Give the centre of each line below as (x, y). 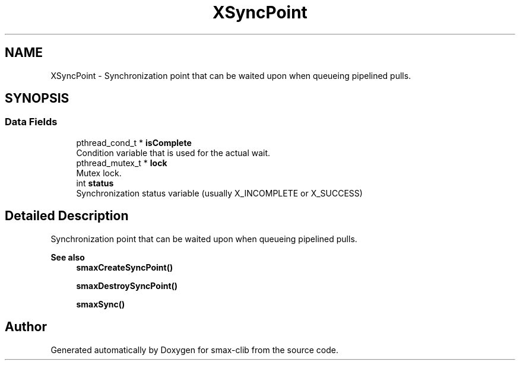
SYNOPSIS (37, 99)
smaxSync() (101, 304)
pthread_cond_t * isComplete (134, 142)
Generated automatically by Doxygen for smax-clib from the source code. (194, 350)
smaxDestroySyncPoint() (127, 285)
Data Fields (31, 122)
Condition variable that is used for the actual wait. (173, 153)
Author (26, 327)
